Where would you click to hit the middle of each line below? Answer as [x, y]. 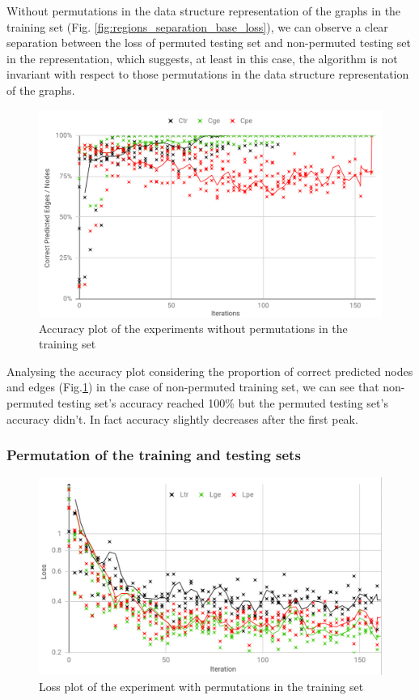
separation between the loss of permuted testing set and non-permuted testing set [209, 43]
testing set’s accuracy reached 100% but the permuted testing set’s [223, 403]
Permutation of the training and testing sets [154, 455]
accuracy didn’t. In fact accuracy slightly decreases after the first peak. [182, 418]
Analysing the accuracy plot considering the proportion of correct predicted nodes [210, 371]
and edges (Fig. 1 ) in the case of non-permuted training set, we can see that [193, 387]
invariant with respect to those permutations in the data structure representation [208, 74]
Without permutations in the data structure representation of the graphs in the [204, 11]
